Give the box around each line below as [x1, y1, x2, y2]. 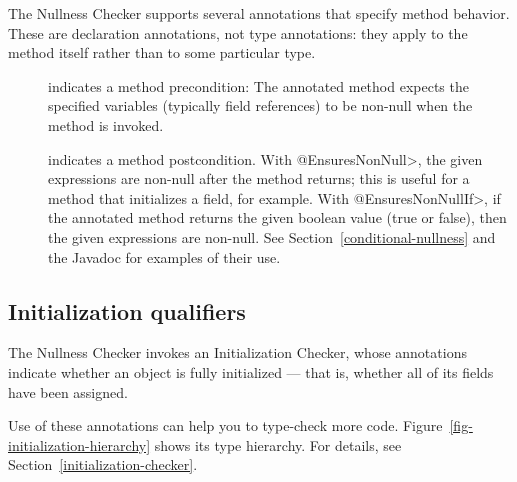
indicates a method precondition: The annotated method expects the [48, 75, 469, 96]
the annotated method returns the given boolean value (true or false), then [48, 207, 507, 228]
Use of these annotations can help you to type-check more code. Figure [8, 415, 443, 436]
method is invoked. [48, 114, 164, 135]
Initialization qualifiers [8, 295, 246, 326]
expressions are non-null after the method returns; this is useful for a [48, 168, 470, 189]
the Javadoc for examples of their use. [48, 246, 281, 267]
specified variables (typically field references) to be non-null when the [48, 95, 473, 116]
